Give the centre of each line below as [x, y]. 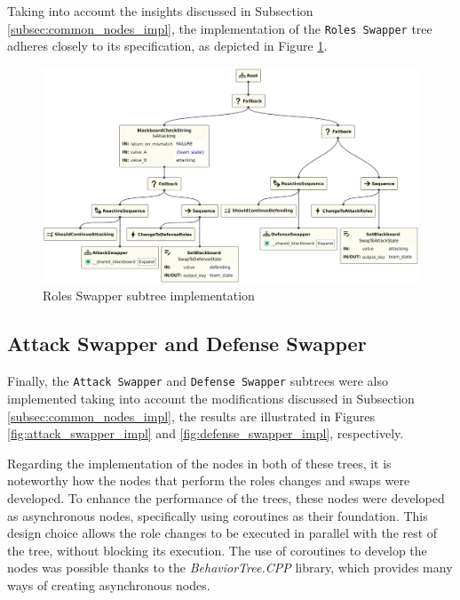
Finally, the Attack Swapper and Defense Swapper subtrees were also [198, 381]
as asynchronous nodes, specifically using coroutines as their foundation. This [218, 515]
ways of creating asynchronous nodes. [109, 584]
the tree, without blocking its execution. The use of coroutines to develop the [217, 550]
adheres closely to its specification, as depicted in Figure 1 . [167, 46]
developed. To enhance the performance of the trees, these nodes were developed [226, 497]
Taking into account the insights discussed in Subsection [160, 11]
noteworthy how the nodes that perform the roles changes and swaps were [209, 480]
